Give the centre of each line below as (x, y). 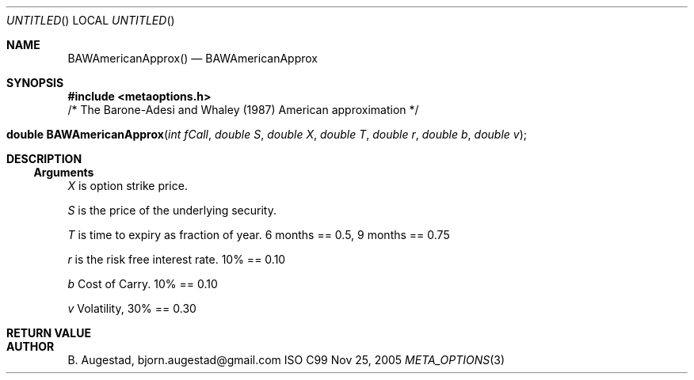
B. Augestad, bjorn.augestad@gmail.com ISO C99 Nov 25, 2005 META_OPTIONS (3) (286, 360)
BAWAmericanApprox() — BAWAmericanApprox (193, 58)
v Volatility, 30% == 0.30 (132, 308)
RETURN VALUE (49, 333)
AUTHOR (31, 346)
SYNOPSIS (35, 83)
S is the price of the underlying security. (172, 210)
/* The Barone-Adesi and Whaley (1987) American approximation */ (243, 110)
